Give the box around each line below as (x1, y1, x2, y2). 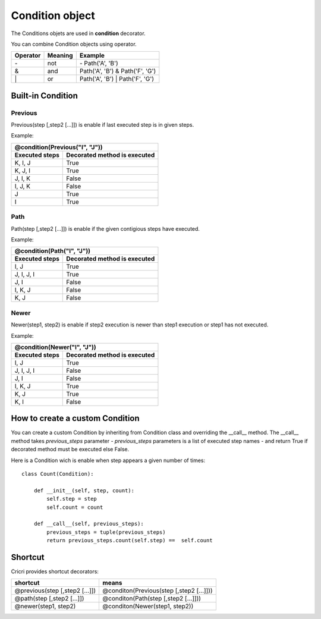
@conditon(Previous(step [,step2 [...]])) (102, 586, 213, 595)
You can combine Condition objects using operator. (11, 40, 137, 48)
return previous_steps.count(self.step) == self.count (46, 537, 213, 544)
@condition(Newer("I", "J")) (14, 343, 96, 351)
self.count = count (46, 504, 103, 511)
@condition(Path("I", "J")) (14, 247, 91, 255)
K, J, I (14, 166, 31, 175)
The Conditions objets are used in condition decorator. (11, 30, 146, 37)
